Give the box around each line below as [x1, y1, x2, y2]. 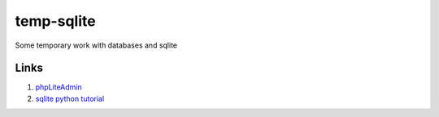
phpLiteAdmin [35, 82, 83, 92]
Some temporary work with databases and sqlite [15, 40, 178, 50]
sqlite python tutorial [35, 94, 105, 103]
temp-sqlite [15, 12, 97, 30]
